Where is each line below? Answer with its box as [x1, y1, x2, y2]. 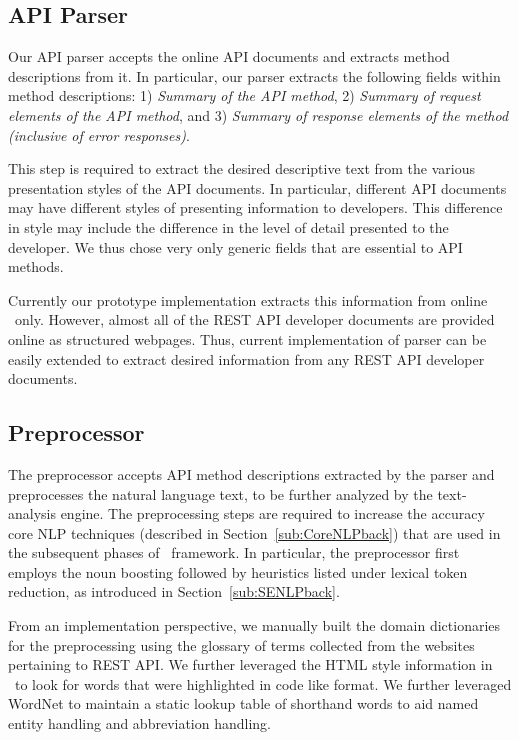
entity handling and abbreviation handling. [8, 713, 272, 734]
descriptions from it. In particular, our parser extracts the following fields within [8, 65, 501, 86]
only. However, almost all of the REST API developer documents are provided [14, 309, 495, 330]
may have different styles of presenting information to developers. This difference [8, 197, 503, 218]
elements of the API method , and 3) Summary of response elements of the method [8, 104, 509, 125]
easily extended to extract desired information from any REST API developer [8, 348, 485, 369]
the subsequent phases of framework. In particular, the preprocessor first [8, 542, 460, 563]
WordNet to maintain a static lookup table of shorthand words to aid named [8, 693, 479, 714]
